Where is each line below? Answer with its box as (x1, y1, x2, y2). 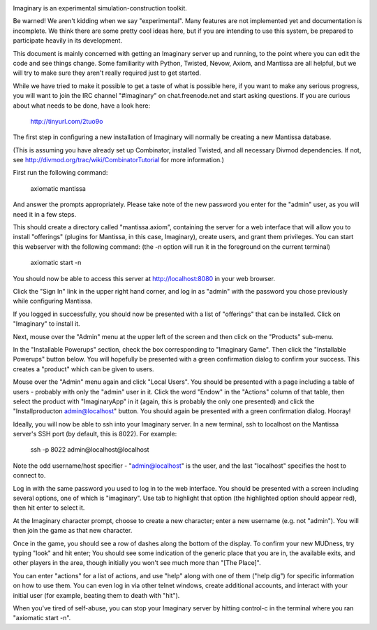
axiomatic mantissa (30, 184, 87, 192)
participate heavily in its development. (13, 36, 122, 45)
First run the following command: (13, 169, 108, 177)
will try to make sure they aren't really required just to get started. (13, 69, 202, 77)
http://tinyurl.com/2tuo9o (30, 117, 103, 125)
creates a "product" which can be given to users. (13, 364, 154, 373)
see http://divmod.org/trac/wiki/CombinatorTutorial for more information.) (13, 156, 225, 164)
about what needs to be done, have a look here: (13, 101, 150, 110)
